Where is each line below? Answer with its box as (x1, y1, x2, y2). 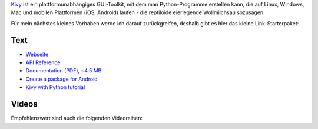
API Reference (25, 59, 61, 66)
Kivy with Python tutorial (25, 84, 85, 91)
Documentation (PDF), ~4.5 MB (25, 67, 102, 74)
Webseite (25, 51, 49, 58)
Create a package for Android (25, 75, 98, 82)
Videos (11, 99, 38, 109)
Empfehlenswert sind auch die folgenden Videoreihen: (11, 115, 143, 122)
